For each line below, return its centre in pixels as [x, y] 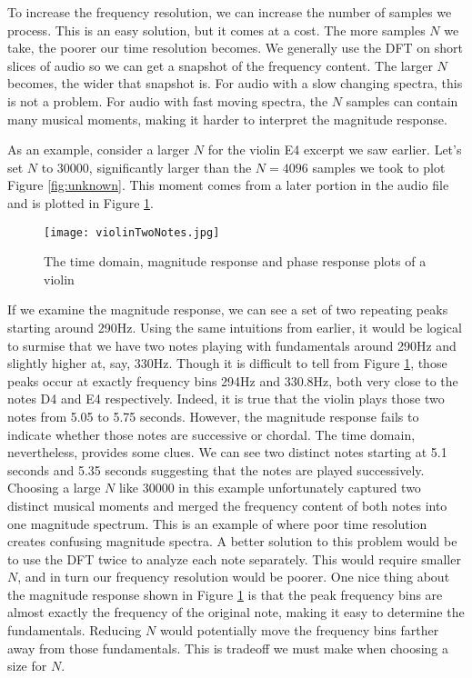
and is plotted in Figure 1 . [80, 202]
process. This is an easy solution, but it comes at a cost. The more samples [216, 30]
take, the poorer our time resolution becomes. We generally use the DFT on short [236, 48]
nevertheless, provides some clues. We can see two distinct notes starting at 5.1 [227, 452]
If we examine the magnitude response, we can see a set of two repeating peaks [228, 309]
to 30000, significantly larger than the [146, 167]
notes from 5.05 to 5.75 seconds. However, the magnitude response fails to [213, 416]
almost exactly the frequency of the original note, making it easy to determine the [236, 612]
